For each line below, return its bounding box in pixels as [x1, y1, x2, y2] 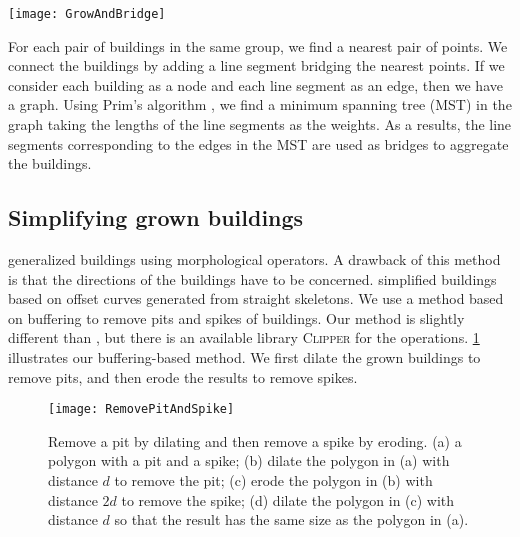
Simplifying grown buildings [8, 202, 304, 233]
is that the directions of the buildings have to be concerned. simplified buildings [8, 268, 497, 289]
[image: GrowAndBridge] [8, 7, 166, 21]
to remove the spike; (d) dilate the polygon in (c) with [121, 489, 455, 510]
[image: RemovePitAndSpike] [48, 402, 235, 417]
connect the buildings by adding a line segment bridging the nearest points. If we [8, 55, 505, 76]
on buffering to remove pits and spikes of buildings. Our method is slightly [8, 307, 465, 328]
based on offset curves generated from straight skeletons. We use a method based [8, 288, 504, 309]
